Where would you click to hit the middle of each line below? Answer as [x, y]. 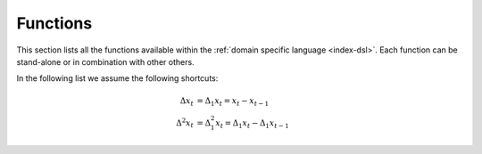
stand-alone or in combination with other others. [106, 61]
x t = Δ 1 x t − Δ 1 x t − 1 [252, 124]
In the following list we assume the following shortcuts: [117, 78]
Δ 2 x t [184, 123]
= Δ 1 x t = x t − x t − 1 [233, 101]
